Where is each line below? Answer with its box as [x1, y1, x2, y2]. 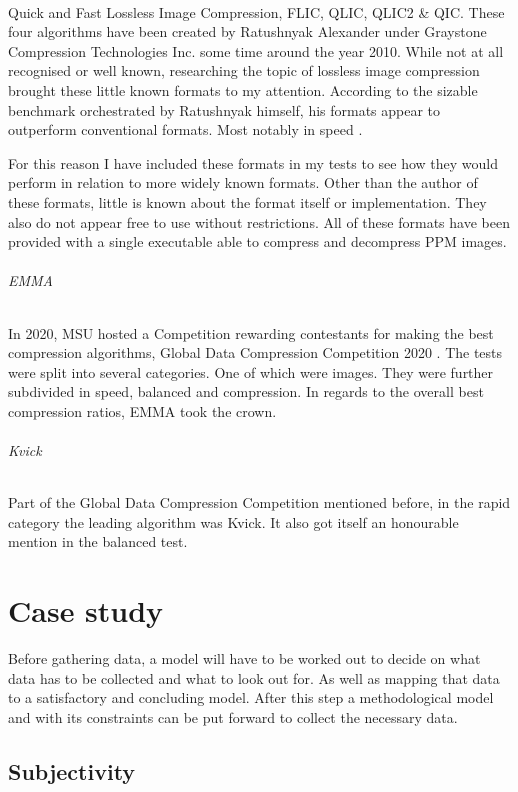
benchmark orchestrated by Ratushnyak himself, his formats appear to [8, 99, 441, 120]
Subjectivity [8, 755, 136, 786]
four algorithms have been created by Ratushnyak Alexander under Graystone [8, 21, 487, 42]
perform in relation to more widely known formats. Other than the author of [8, 172, 478, 193]
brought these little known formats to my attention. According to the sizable [8, 79, 478, 100]
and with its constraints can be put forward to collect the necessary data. [8, 706, 458, 727]
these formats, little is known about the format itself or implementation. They [8, 191, 487, 212]
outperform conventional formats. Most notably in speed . [8, 119, 363, 140]
